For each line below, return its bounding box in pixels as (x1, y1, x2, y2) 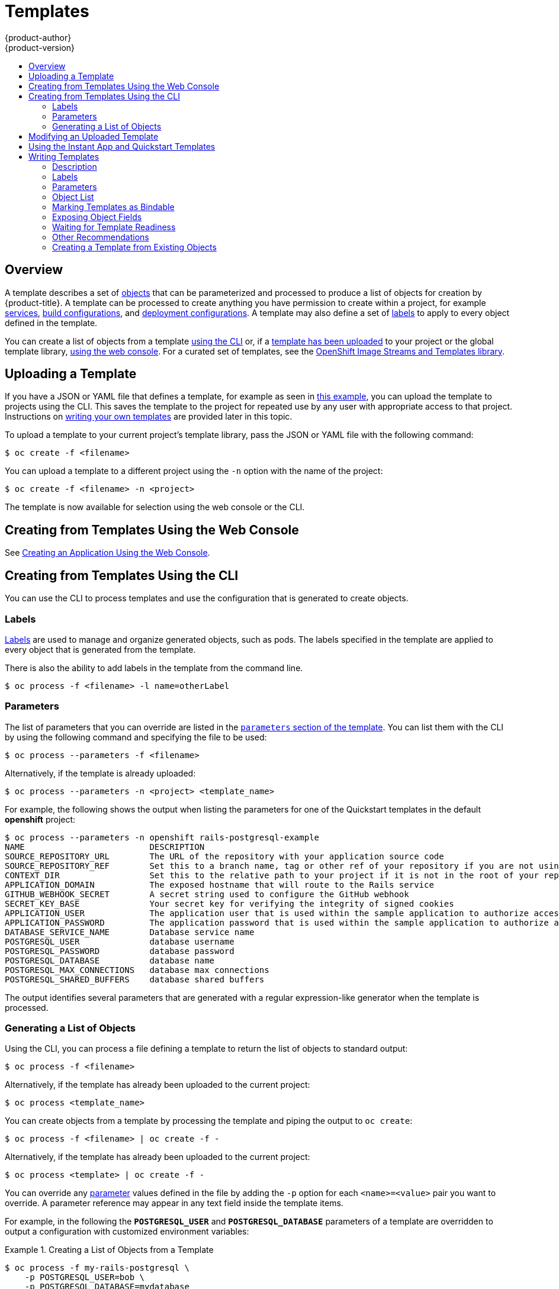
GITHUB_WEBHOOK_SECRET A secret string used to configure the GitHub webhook (5, 889, 409, 899)
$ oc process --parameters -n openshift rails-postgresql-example (5, 832, 320, 842)
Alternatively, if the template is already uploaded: (5, 768, 196, 778)
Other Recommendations (52, 231, 149, 242)
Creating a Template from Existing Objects (52, 241, 217, 252)
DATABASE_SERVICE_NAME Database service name (5, 927, 255, 937)
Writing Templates (28, 151, 99, 162)
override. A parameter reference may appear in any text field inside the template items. (5, 1198, 343, 1209)
